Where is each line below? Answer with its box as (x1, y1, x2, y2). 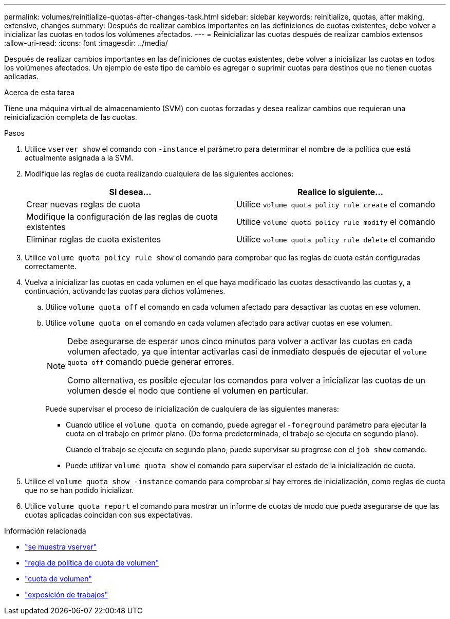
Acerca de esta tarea (4, 88, 75, 97)
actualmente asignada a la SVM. (25, 153, 134, 162)
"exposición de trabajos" (25, 590, 108, 599)
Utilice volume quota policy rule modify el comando (236, 217, 436, 227)
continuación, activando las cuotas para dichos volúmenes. (25, 287, 226, 295)
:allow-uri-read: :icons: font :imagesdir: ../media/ (4, 39, 168, 47)
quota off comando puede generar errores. (67, 357, 234, 367)
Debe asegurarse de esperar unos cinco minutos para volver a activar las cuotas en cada (67, 336, 413, 346)
